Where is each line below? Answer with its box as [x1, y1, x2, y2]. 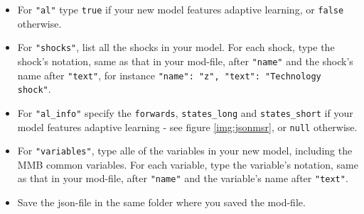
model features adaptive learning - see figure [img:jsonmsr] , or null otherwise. [17, 119, 358, 134]
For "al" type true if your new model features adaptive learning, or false [17, 2, 344, 16]
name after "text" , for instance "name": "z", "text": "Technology [17, 67, 321, 82]
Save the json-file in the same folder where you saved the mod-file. [17, 195, 306, 210]
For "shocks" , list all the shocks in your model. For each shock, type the [17, 40, 335, 55]
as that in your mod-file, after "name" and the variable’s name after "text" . [17, 171, 348, 186]
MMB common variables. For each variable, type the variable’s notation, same [17, 157, 358, 171]
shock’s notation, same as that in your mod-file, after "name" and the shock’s [17, 53, 353, 68]
